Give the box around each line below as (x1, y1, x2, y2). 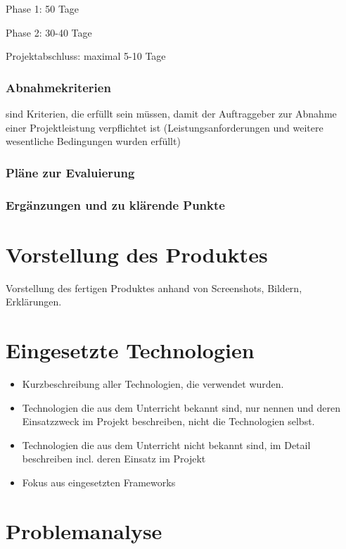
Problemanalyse (6, 516, 162, 545)
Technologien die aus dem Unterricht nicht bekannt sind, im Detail (22, 437, 311, 452)
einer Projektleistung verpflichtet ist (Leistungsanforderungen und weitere (6, 120, 323, 134)
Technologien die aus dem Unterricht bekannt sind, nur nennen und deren (22, 400, 341, 415)
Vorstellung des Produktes (6, 239, 268, 268)
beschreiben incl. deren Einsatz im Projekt (22, 451, 206, 466)
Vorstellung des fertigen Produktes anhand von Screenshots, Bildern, (6, 280, 302, 295)
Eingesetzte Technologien (6, 335, 255, 364)
